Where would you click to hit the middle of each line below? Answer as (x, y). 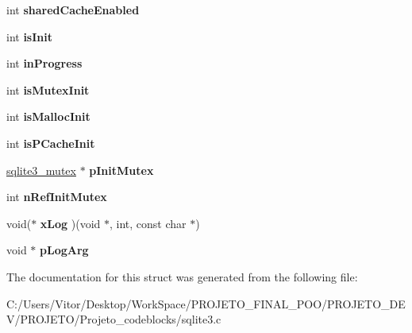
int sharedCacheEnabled (73, 10)
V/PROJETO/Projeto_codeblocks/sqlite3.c (114, 319)
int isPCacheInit (51, 143)
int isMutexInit (48, 89)
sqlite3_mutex (41, 170)
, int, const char (148, 223)
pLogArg (64, 250)
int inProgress (44, 63)
